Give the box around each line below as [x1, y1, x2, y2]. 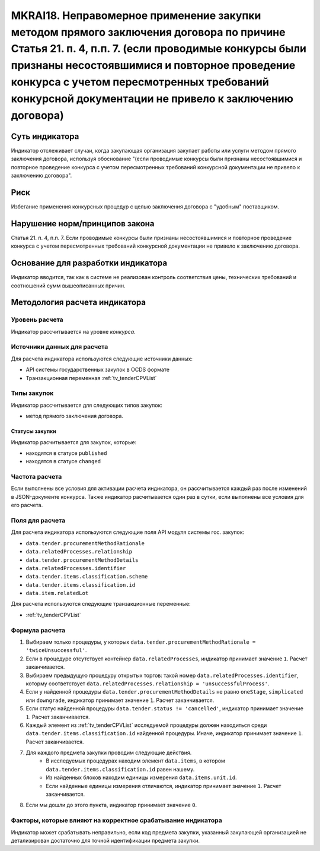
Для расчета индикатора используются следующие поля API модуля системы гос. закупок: [11, 529, 245, 536]
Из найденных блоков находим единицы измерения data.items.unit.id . [46, 774, 237, 781]
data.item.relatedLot [25, 590, 89, 597]
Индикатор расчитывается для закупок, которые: [11, 438, 137, 445]
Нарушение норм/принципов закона [11, 219, 155, 229]
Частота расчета [11, 473, 62, 481]
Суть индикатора [11, 131, 79, 141]
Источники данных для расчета [11, 343, 108, 351]
